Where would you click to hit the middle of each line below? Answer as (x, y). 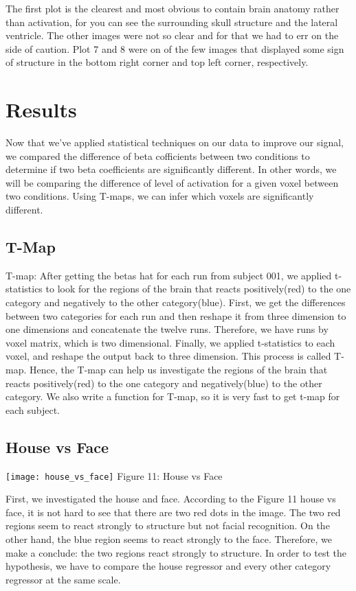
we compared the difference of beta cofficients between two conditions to (158, 155)
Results (41, 109)
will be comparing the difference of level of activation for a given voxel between (172, 182)
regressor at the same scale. (63, 579)
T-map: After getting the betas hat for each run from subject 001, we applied (169, 275)
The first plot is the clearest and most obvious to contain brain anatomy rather (173, 8)
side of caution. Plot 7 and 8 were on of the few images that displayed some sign (175, 48)
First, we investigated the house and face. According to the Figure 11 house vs (171, 499)
